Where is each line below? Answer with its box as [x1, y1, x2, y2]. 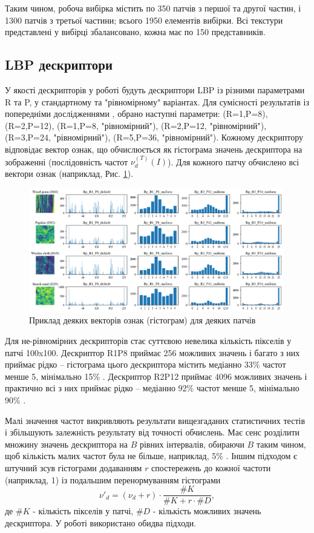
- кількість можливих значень [152, 505, 261, 517]
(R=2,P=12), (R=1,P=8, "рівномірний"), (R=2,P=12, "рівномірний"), [5, 119, 267, 131]
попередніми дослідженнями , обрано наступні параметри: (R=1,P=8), [5, 107, 268, 120]
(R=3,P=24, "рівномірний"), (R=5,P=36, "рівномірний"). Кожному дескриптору [5, 131, 304, 144]
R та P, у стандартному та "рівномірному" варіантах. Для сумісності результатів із [5, 95, 309, 108]
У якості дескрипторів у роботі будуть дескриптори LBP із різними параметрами [5, 83, 305, 96]
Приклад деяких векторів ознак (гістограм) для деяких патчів [29, 314, 256, 326]
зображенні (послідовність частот [5, 155, 128, 168]
